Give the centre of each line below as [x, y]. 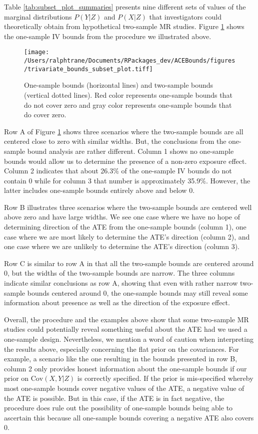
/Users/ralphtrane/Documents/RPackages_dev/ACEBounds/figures [130, 61]
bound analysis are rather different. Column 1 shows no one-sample [130, 151]
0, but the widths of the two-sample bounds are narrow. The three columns [119, 273]
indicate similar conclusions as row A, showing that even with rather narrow [121, 283]
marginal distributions [38, 16]
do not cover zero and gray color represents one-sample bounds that [128, 104]
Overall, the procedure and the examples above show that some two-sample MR [126, 319]
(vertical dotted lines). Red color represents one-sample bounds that [128, 94]
